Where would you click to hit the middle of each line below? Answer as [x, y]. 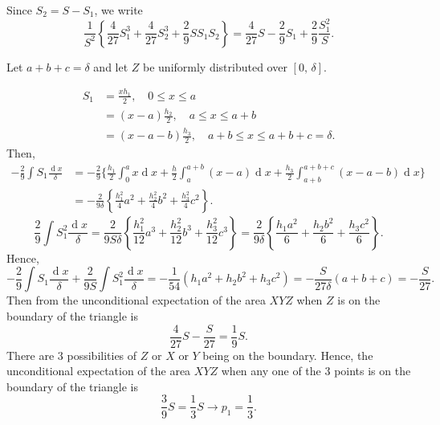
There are [31, 355]
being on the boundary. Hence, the [288, 355]
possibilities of [102, 355]
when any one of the [271, 371]
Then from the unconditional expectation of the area [136, 300]
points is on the [373, 371]
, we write [118, 10]
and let [111, 66]
